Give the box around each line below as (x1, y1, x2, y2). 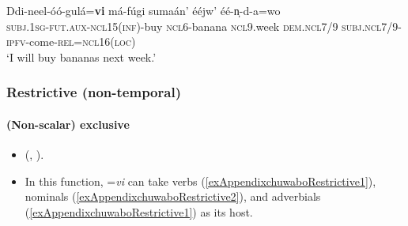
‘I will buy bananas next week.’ (6, 48, 157, 65)
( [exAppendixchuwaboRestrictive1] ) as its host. (25, 203, 253, 220)
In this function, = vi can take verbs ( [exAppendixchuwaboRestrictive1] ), (25, 172, 376, 189)
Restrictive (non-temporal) (6, 82, 181, 102)
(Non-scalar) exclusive (6, 115, 130, 132)
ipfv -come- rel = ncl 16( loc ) (6, 33, 136, 50)
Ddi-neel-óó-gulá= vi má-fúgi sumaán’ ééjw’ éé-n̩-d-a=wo (6, 2, 281, 18)
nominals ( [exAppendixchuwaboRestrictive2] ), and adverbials (25, 188, 321, 205)
